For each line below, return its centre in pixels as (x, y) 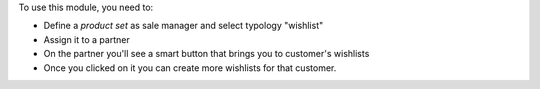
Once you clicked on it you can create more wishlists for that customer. (190, 67)
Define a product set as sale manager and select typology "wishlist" (183, 26)
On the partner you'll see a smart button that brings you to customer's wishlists (206, 54)
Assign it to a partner (86, 39)
